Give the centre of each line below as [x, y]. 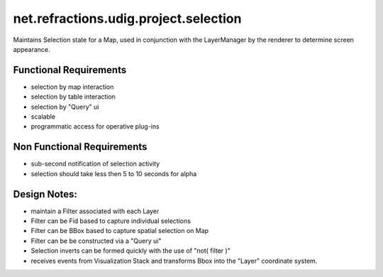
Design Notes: [45, 194]
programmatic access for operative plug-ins [95, 126]
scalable [43, 116]
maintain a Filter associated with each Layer [95, 211]
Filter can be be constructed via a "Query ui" [96, 241]
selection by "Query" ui [65, 107]
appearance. [32, 49]
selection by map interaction [72, 87]
